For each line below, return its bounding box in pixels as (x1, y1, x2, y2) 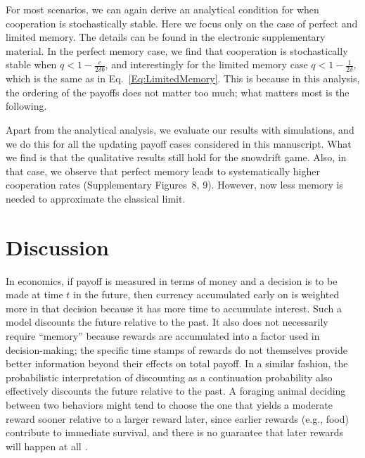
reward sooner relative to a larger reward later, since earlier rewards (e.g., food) (6, 411, 349, 426)
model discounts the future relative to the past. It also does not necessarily (6, 314, 328, 329)
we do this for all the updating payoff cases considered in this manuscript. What (6, 136, 352, 151)
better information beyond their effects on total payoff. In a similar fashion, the (6, 356, 348, 371)
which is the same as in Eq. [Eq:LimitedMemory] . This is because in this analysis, (6, 71, 360, 86)
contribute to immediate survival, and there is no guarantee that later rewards (6, 425, 344, 440)
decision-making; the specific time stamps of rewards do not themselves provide (6, 342, 347, 357)
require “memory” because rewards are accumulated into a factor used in (6, 329, 320, 343)
